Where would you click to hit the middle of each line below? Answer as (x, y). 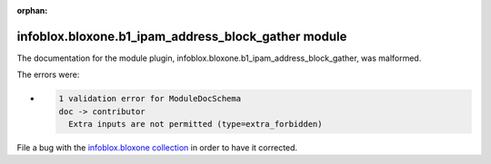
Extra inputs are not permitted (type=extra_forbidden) (195, 124)
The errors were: (48, 75)
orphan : (32, 10)
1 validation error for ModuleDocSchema (150, 99)
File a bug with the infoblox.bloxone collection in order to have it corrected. (157, 148)
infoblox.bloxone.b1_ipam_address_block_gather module (182, 36)
